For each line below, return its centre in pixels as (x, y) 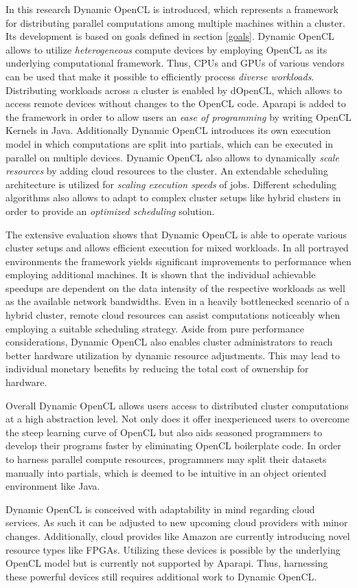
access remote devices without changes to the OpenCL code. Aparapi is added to (176, 103)
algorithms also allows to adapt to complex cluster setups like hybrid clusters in (173, 197)
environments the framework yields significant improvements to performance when (178, 261)
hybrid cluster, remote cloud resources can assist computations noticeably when (173, 315)
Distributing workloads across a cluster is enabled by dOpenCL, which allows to (174, 90)
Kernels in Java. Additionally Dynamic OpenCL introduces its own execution (168, 130)
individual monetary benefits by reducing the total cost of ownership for (157, 369)
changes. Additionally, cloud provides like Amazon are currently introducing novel (178, 535)
